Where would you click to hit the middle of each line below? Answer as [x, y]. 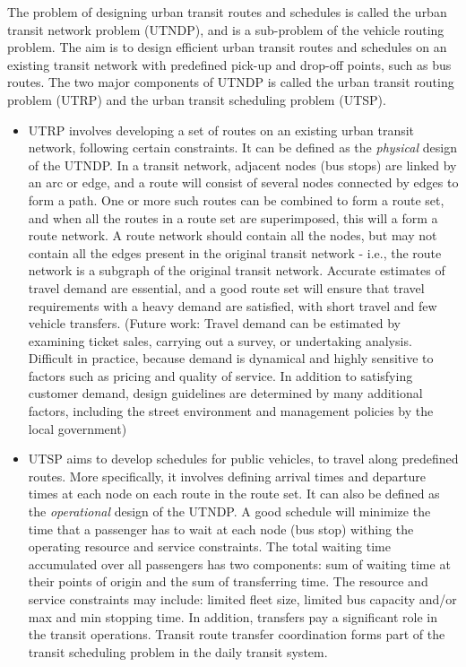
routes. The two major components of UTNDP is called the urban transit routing [231, 82]
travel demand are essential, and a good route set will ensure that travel [226, 287]
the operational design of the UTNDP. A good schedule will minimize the [229, 511]
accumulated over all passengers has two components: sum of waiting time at [239, 563]
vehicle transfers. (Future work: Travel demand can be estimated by [214, 323]
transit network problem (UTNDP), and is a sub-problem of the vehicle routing [226, 29]
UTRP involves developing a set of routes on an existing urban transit [221, 130]
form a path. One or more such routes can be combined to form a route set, [236, 199]
